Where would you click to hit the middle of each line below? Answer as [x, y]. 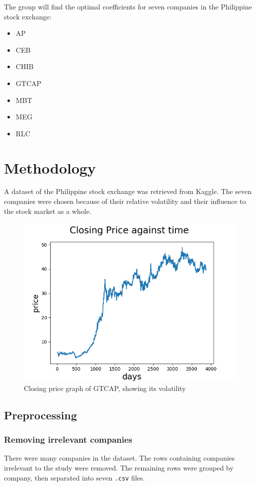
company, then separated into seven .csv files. [75, 477]
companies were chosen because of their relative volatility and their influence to [125, 201]
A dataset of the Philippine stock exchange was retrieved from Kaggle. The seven [128, 191]
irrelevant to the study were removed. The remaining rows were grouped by [119, 468]
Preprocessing [41, 415]
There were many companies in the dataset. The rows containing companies [120, 458]
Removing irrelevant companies [68, 439]
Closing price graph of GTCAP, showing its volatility [105, 388]
